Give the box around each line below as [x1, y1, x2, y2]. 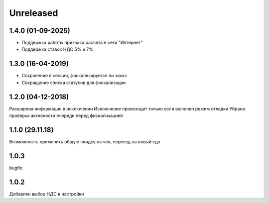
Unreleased [9, 7, 58, 18]
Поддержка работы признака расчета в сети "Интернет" [21, 40, 143, 46]
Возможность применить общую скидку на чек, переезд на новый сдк [9, 138, 160, 144]
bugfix [9, 165, 22, 171]
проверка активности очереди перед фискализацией [9, 112, 123, 119]
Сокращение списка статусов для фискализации [21, 80, 126, 86]
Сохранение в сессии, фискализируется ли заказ [21, 73, 127, 79]
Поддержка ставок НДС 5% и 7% [21, 46, 94, 52]
